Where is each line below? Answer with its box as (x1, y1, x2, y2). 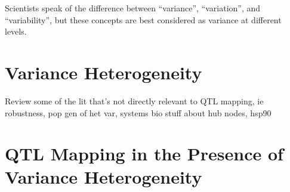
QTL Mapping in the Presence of (5, 141, 283, 166)
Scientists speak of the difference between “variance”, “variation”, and (5, 2, 261, 14)
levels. (5, 25, 27, 38)
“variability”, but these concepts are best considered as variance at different (5, 13, 282, 26)
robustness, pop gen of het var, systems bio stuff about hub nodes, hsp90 (5, 106, 272, 119)
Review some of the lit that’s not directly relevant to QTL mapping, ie (5, 94, 264, 107)
